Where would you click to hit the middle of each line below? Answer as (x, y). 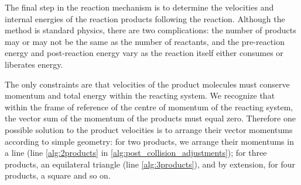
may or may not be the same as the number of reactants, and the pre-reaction (145, 41)
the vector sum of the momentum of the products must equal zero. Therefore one (150, 118)
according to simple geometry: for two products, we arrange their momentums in (149, 141)
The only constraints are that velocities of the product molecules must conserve (147, 84)
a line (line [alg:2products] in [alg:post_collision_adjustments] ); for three (136, 153)
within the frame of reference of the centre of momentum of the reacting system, (149, 107)
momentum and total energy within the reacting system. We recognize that (140, 95)
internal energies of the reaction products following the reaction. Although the (145, 18)
